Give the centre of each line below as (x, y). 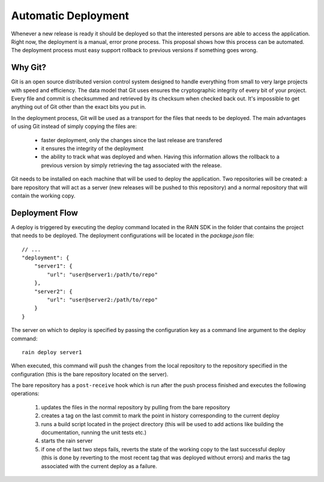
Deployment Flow (44, 213)
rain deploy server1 (52, 352)
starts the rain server (67, 441)
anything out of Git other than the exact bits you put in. (79, 107)
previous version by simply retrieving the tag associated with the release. (131, 165)
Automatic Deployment (70, 16)
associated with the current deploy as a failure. (99, 466)
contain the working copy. (43, 196)
